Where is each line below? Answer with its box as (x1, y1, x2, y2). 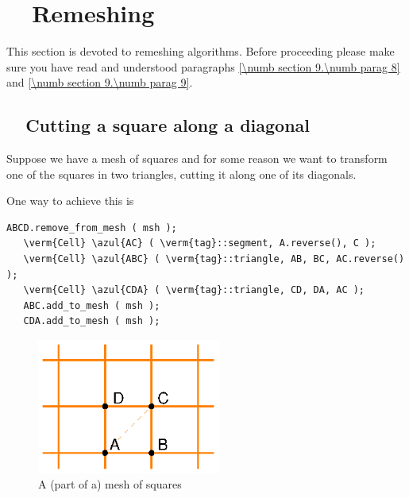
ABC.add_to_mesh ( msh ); (23, 299, 160, 311)
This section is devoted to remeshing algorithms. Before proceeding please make (6, 43, 395, 60)
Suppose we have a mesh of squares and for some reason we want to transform (6, 150, 388, 167)
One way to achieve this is (6, 192, 134, 209)
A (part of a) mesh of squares (38, 476, 182, 492)
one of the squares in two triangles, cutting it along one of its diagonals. (6, 165, 357, 182)
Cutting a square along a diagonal (25, 113, 311, 137)
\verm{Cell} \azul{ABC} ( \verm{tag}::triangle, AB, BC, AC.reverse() (23, 253, 405, 265)
